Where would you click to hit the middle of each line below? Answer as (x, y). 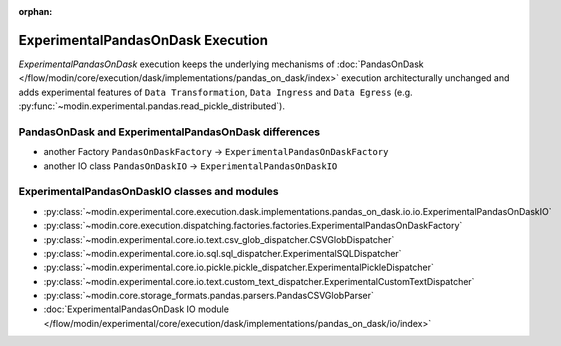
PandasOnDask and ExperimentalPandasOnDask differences (169, 132)
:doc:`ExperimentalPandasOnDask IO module (136, 309)
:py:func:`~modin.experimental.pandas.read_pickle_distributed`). (151, 106)
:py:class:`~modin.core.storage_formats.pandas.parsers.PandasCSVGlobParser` (209, 296)
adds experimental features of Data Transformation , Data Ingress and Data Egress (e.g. (216, 92)
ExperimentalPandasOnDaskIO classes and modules (148, 192)
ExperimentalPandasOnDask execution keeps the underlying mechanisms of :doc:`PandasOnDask (221, 64)
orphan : (35, 11)
